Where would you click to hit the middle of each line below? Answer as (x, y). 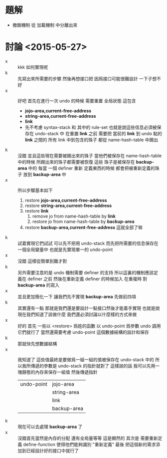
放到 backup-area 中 (45, 174)
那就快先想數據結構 (37, 343)
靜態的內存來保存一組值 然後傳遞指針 (60, 372)
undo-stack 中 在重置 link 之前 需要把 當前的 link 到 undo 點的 (98, 133)
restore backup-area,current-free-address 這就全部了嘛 (84, 227)
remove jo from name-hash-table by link (74, 216)
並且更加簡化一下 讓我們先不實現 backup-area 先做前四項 (77, 296)
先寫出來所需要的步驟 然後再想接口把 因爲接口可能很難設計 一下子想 (87, 78)
